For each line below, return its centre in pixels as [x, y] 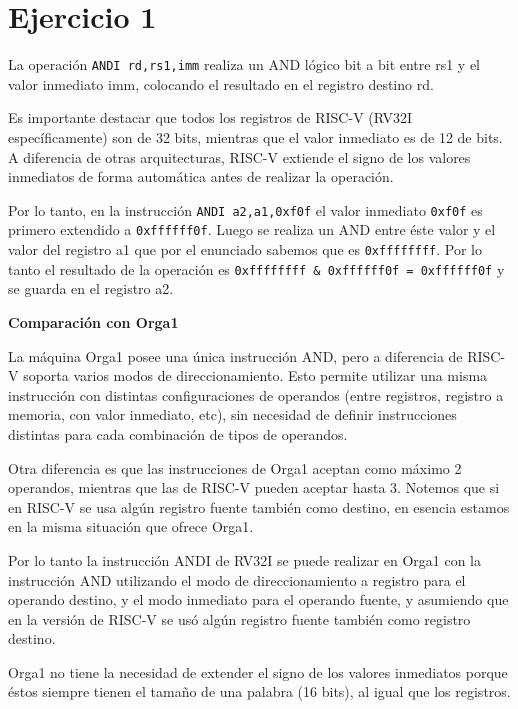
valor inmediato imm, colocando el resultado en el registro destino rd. [221, 83]
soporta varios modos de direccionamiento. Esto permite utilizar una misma [255, 375]
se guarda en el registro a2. [91, 288]
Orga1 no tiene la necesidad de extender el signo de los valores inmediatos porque [258, 671]
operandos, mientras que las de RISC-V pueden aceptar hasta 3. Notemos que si [254, 487]
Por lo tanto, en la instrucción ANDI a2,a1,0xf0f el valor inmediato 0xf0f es [245, 209]
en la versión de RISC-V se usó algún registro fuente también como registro [239, 618]
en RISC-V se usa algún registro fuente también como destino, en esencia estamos [259, 506]
